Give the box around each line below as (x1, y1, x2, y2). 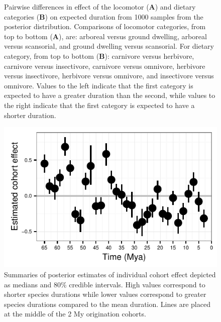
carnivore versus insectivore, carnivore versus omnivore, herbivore (4, 60, 205, 71)
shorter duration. (4, 110, 56, 120)
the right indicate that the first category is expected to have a (4, 99, 195, 110)
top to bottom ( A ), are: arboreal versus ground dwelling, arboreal (4, 31, 207, 41)
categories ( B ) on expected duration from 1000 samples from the (4, 11, 203, 22)
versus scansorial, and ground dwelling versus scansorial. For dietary (4, 41, 214, 51)
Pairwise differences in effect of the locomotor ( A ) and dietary (4, 2, 196, 12)
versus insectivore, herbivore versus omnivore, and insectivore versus (4, 70, 214, 81)
